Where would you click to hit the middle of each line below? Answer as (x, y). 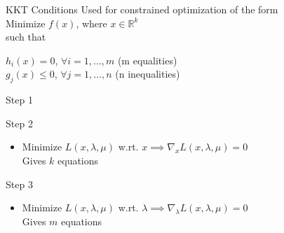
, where (92, 23)
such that (26, 37)
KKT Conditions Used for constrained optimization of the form (142, 9)
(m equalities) (147, 60)
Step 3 (19, 184)
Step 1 (19, 100)
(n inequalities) (148, 74)
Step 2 (19, 123)
